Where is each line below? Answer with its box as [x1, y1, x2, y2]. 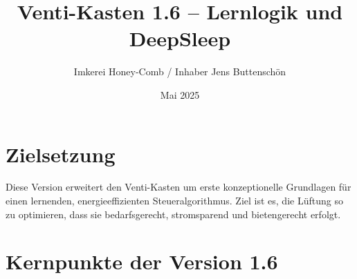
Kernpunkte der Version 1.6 [6, 247, 278, 276]
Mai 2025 [160, 87, 200, 102]
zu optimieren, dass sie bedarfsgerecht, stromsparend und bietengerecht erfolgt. [6, 206, 341, 221]
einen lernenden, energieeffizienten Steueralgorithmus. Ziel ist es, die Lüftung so [6, 193, 343, 208]
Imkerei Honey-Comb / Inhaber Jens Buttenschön [73, 64, 286, 79]
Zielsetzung [6, 139, 116, 168]
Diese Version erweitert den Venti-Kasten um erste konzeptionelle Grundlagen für [6, 180, 351, 194]
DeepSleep [129, 24, 231, 52]
